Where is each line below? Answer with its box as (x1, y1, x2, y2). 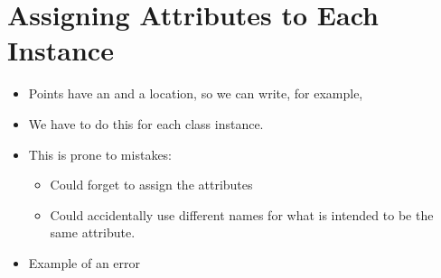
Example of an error (28, 253, 141, 272)
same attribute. (50, 223, 136, 242)
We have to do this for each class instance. (28, 114, 264, 133)
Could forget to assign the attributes (50, 175, 253, 194)
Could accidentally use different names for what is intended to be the (50, 205, 434, 224)
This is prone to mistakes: (28, 144, 173, 163)
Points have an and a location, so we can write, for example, (28, 84, 363, 103)
